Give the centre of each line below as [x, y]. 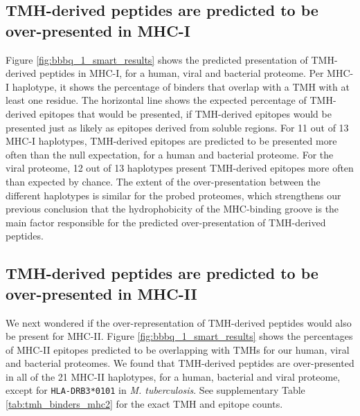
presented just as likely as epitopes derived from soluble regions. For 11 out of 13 [177, 127]
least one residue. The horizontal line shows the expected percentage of [156, 100]
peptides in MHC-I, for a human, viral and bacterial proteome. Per [182, 73]
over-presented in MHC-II [101, 293]
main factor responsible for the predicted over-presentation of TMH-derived [166, 222]
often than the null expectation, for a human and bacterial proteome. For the [170, 154]
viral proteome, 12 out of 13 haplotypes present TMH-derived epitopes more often [180, 168]
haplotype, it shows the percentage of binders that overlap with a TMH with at [181, 86]
